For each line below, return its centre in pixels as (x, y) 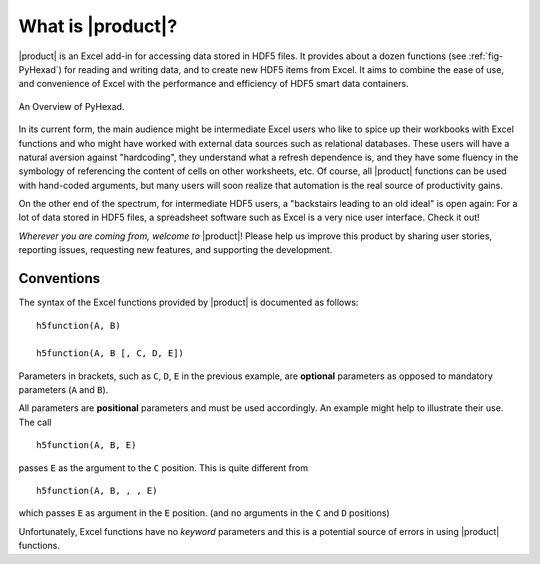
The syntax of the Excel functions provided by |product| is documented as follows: (188, 302)
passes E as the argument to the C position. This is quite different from (163, 467)
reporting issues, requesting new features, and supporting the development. (175, 250)
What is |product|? (98, 26)
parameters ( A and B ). (63, 390)
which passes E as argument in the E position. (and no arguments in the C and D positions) (204, 513)
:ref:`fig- (486, 56)
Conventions (59, 278)
